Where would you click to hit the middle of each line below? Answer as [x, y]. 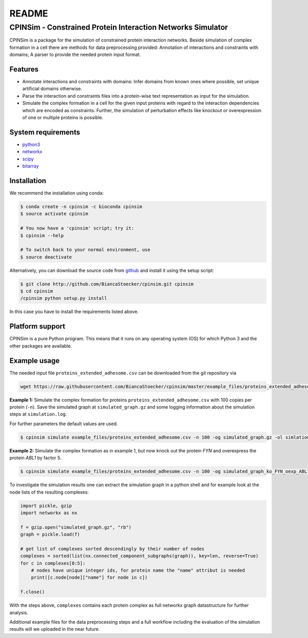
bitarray [31, 166]
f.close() [33, 592]
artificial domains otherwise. [52, 89]
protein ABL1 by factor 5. [35, 458]
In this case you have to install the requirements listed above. [74, 312]
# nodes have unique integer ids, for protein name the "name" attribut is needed [138, 570]
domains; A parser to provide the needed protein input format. [75, 54]
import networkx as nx [49, 513]
